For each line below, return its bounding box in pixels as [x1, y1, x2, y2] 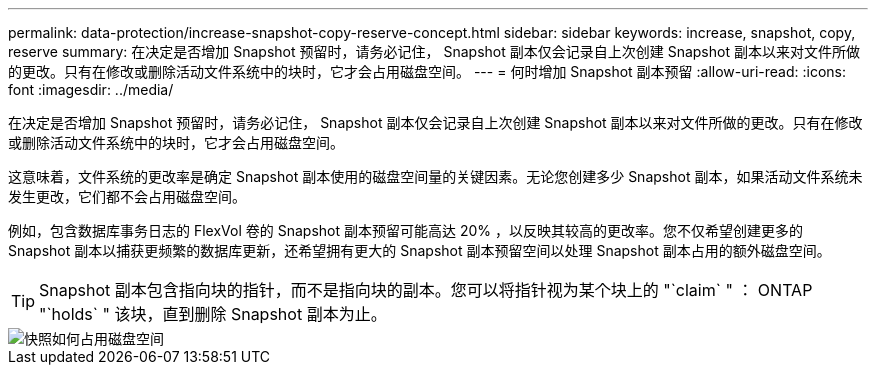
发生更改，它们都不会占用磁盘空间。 [8, 188, 246, 205]
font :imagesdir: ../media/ [8, 81, 174, 98]
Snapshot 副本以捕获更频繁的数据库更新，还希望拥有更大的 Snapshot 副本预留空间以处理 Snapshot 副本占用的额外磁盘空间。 [8, 242, 831, 259]
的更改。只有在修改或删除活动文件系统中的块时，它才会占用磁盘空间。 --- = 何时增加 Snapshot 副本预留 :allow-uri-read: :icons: [8, 63, 847, 80]
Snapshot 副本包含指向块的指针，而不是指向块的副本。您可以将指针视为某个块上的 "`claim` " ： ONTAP [39, 280, 813, 300]
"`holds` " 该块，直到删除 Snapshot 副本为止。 [39, 304, 387, 324]
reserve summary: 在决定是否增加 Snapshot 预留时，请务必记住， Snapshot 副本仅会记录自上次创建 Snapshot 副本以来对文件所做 [8, 43, 860, 60]
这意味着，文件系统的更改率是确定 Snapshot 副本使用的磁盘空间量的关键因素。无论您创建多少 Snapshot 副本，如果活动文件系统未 [8, 168, 863, 185]
